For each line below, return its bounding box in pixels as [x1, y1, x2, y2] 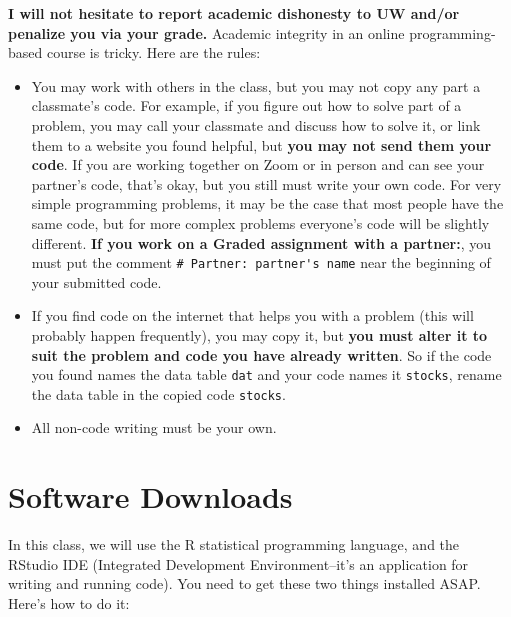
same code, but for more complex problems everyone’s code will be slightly [31, 212, 490, 233]
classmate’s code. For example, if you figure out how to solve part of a [31, 95, 462, 116]
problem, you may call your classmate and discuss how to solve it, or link [31, 114, 481, 135]
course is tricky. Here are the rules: [46, 42, 261, 63]
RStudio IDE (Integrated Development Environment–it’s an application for [8, 553, 469, 574]
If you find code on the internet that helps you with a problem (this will [31, 305, 474, 326]
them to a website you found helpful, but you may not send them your [31, 134, 492, 155]
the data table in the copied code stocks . [31, 383, 286, 404]
